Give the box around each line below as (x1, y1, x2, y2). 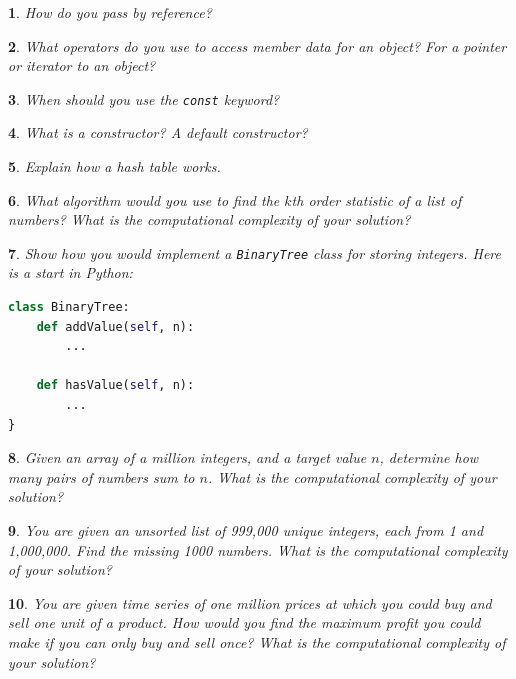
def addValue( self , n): (36, 319, 195, 334)
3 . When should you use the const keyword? (8, 88, 280, 109)
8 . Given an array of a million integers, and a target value (8, 447, 367, 468)
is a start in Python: (8, 262, 133, 283)
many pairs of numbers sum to (8, 466, 195, 487)
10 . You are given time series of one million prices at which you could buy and (8, 592, 492, 613)
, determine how (379, 447, 479, 468)
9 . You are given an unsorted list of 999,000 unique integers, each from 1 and (8, 520, 484, 540)
